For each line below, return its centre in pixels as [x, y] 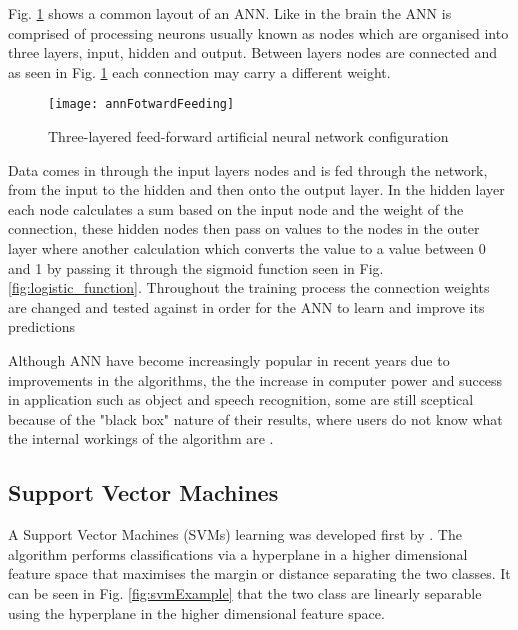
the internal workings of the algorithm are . [141, 438]
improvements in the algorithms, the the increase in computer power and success [255, 379]
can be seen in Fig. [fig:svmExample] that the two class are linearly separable [245, 592]
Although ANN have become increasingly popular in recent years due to [229, 359]
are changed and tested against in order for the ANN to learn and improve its [246, 306]
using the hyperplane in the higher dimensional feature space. [196, 612]
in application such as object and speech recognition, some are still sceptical [241, 399]
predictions [42, 326]
